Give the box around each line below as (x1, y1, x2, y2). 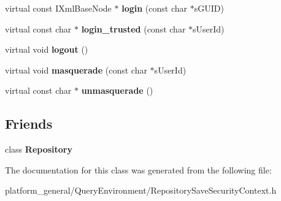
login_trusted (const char (81, 22, 186, 35)
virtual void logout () (5, 43, 88, 56)
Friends (5, 114, 53, 133)
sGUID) (194, 2, 224, 14)
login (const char (121, 2, 187, 14)
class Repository (5, 143, 72, 156)
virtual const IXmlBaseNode (5, 2, 112, 14)
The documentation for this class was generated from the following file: (5, 163, 272, 176)
